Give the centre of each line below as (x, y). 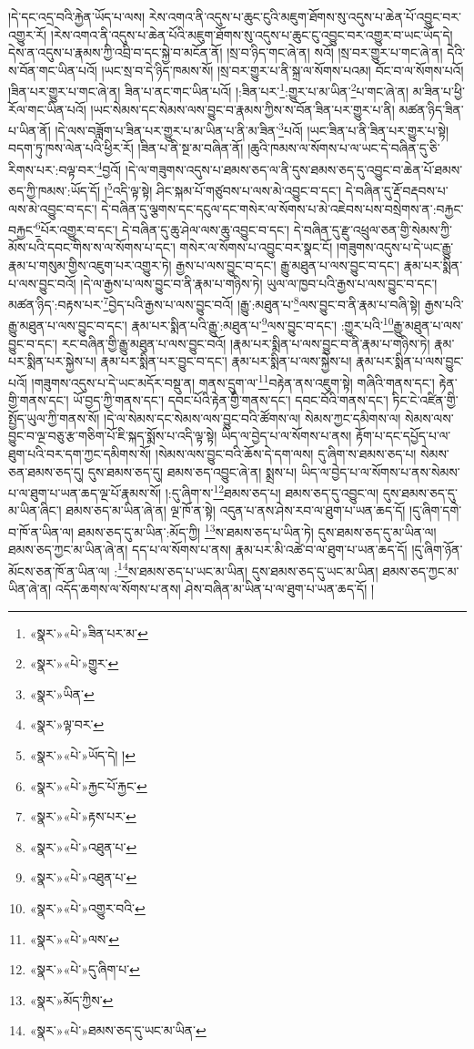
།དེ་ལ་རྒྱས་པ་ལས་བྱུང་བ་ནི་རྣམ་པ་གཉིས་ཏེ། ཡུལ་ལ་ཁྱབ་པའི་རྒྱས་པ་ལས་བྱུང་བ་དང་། (259, 283)
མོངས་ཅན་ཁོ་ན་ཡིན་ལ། (59, 570)
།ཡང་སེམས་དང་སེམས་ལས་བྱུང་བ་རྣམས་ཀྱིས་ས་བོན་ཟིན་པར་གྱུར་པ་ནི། (242, 109)
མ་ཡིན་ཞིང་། (35, 510)
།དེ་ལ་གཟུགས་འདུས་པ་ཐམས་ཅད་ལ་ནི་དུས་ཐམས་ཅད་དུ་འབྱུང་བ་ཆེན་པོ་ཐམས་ (294, 169)
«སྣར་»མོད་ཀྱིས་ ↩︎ (71, 999)
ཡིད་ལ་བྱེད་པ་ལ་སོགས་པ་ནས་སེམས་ (380, 471)
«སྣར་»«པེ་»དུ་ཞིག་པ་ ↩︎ (85, 969)
